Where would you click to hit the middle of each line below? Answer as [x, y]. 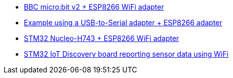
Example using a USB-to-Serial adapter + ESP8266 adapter [123, 23]
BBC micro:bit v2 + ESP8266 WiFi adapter [94, 7]
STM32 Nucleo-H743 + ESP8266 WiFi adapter [102, 38]
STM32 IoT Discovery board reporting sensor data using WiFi [126, 54]
